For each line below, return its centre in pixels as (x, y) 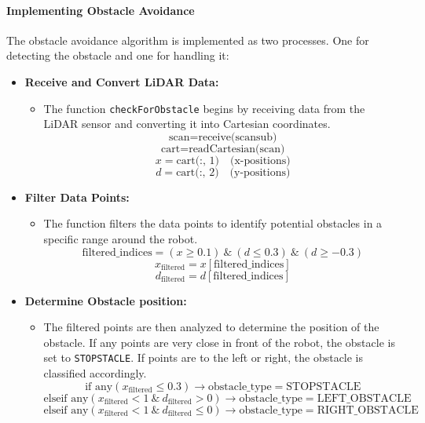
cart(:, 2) (198, 172)
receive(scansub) (238, 137)
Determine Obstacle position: (106, 300)
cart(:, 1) (198, 160)
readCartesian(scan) (237, 149)
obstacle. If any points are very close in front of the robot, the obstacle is (219, 342)
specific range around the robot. (121, 239)
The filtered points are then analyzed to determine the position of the (211, 327)
